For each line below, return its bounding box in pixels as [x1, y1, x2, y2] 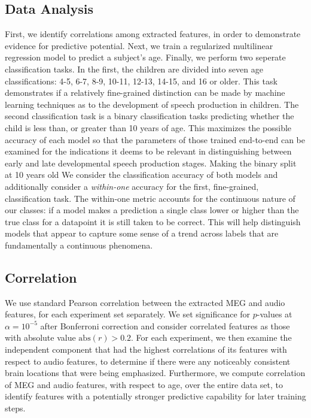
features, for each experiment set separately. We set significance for [5, 308, 251, 320]
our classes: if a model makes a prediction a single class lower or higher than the [5, 204, 299, 216]
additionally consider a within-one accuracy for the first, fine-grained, [5, 180, 259, 192]
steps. [5, 402, 26, 414]
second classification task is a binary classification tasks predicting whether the [5, 110, 294, 122]
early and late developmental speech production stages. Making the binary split [5, 156, 297, 169]
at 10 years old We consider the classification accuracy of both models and [5, 168, 278, 181]
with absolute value [5, 331, 76, 344]
